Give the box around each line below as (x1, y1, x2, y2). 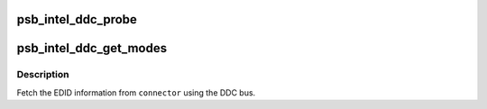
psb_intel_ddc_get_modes (16, 41, 167, 56)
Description (16, 68, 69, 81)
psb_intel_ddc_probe (16, 12, 137, 27)
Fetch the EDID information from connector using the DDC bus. (16, 86, 256, 98)
